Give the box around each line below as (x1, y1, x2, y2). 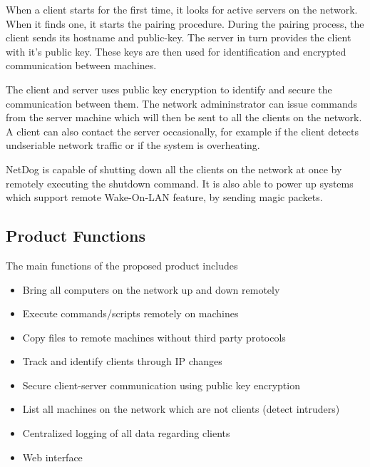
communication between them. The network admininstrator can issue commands (6, 96, 358, 111)
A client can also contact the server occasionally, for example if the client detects (6, 123, 359, 138)
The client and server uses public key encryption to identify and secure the (6, 81, 332, 96)
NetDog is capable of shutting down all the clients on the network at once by (6, 161, 342, 176)
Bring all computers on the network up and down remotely (22, 282, 280, 297)
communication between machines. (6, 58, 157, 73)
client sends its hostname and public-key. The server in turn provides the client (6, 30, 351, 45)
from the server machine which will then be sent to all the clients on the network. (6, 110, 362, 125)
